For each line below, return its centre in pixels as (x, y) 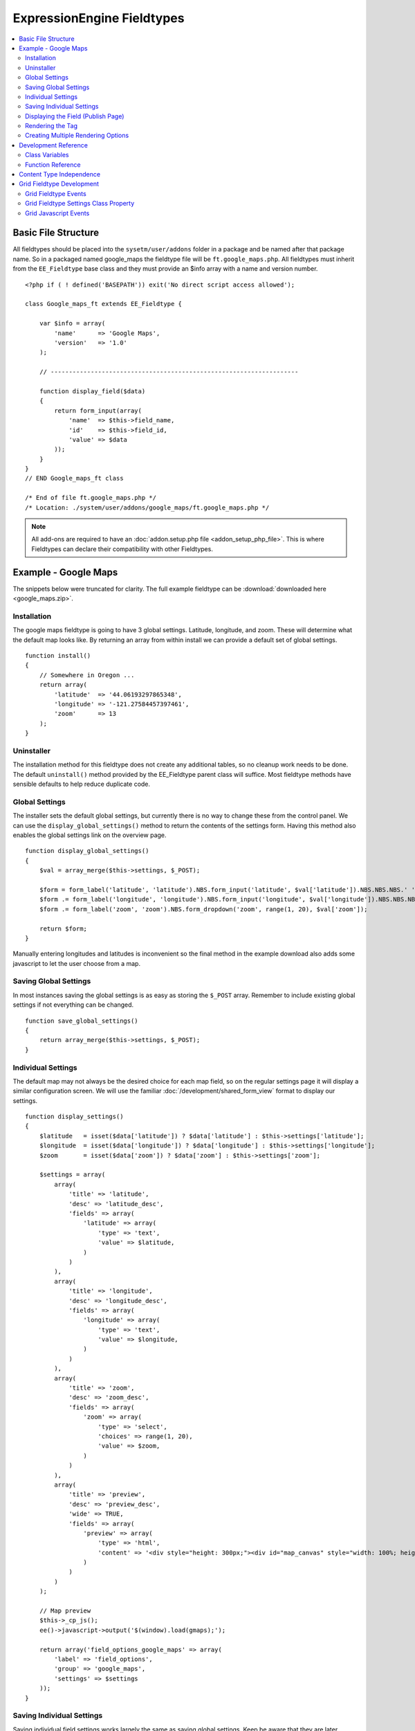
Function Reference (53, 164)
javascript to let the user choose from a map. (77, 963)
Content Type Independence (59, 174)
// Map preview (65, 1611)
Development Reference (53, 145)
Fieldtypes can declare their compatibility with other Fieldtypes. (122, 549)
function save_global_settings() (82, 1021)
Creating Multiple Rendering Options (77, 136)
